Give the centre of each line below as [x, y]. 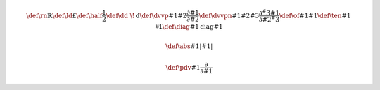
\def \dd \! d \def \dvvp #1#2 [146, 15]
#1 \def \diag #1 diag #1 [189, 27]
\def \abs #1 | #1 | [189, 46]
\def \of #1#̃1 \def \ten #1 [315, 15]
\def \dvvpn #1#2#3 [229, 15]
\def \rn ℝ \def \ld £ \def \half [64, 15]
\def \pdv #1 [183, 67]
